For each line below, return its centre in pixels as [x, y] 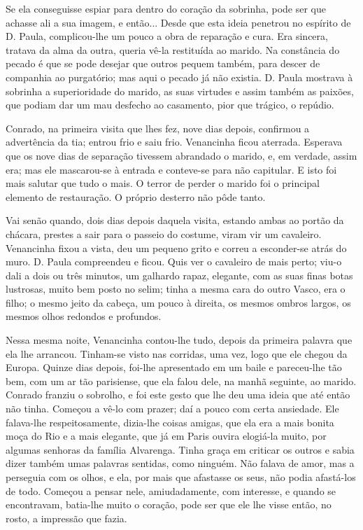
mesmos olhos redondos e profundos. [84, 316]
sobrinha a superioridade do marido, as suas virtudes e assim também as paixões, [180, 91]
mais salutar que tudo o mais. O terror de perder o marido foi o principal [163, 183]
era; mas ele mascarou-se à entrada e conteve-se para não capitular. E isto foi [171, 169]
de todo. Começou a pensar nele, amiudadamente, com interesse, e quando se [171, 490]
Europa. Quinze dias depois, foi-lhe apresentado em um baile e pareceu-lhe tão [174, 367]
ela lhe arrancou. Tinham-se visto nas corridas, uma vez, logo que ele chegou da [177, 353]
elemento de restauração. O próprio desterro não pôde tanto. [136, 196]
